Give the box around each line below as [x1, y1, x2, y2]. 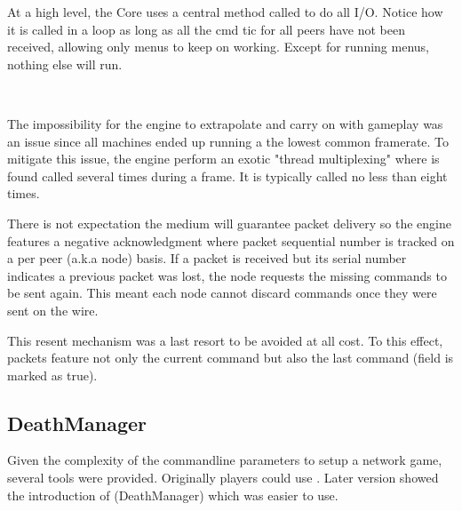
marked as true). [7, 365, 98, 384]
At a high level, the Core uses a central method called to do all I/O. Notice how [7, 3, 443, 20]
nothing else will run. [7, 54, 123, 73]
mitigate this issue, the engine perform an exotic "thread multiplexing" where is [7, 149, 440, 168]
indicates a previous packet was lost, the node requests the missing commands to [7, 266, 447, 284]
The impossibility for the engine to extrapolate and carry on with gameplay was [7, 114, 443, 132]
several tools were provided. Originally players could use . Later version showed [7, 468, 439, 487]
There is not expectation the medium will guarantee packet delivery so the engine [7, 213, 451, 232]
